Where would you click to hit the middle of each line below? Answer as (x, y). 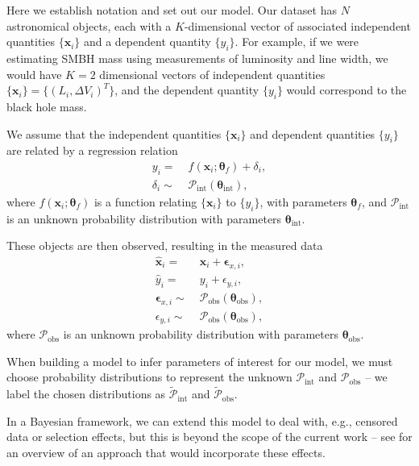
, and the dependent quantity (187, 90)
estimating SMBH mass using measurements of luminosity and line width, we (197, 58)
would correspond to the (346, 90)
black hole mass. (47, 106)
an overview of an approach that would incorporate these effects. (166, 452)
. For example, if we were (297, 42)
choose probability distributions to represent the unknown (149, 377)
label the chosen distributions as (86, 394)
